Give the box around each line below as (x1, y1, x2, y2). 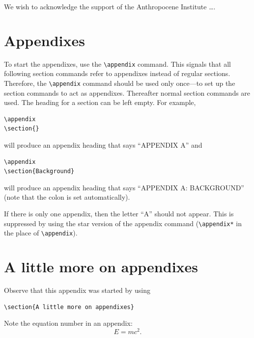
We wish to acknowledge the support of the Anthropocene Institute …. (4, 1, 216, 11)
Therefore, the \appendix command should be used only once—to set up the (4, 78, 235, 88)
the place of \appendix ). (4, 228, 78, 238)
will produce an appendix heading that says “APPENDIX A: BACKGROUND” (4, 182, 244, 192)
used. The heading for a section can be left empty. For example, (4, 97, 196, 107)
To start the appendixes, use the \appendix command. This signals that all (4, 58, 231, 69)
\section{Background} (4, 168, 75, 175)
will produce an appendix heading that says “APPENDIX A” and (4, 140, 202, 150)
